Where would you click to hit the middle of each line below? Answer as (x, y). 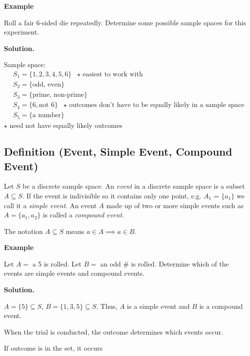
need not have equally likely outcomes (66, 125)
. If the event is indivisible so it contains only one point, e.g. (112, 195)
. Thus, (107, 306)
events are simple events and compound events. (74, 273)
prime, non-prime (58, 95)
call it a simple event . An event (50, 205)
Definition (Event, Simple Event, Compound (118, 151)
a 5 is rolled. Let (57, 263)
